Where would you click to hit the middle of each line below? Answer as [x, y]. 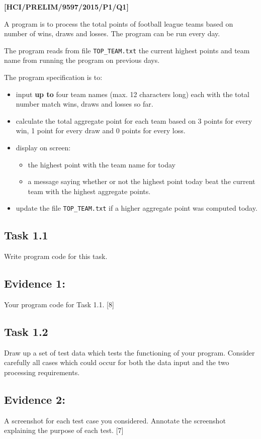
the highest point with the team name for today [102, 164]
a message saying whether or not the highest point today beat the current [142, 181]
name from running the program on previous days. [82, 60]
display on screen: [43, 147]
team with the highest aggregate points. [89, 191]
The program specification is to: [53, 77]
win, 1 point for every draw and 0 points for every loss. [101, 130]
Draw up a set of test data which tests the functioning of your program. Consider [129, 352]
